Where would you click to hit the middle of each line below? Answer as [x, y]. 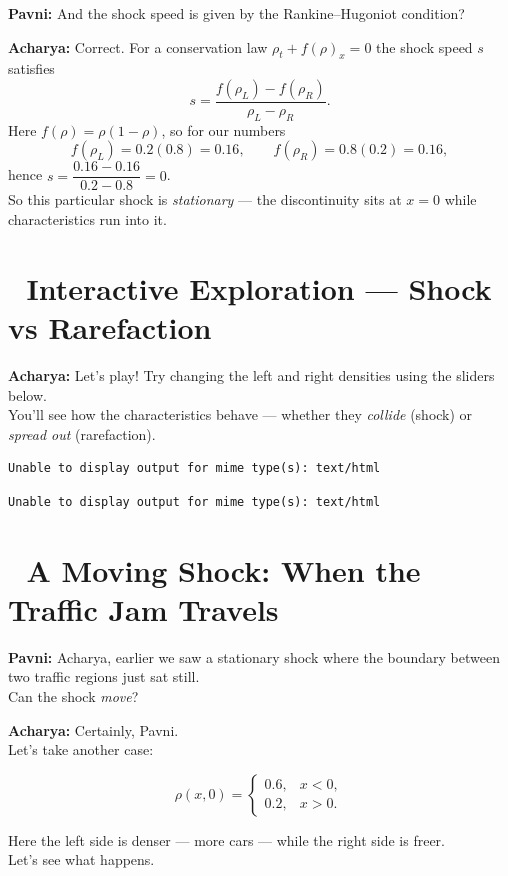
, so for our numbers [223, 129]
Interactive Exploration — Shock [259, 287]
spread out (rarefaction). [82, 433]
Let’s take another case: [81, 749]
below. [27, 394]
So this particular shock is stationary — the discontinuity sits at [205, 199]
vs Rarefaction [110, 327]
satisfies [31, 68]
